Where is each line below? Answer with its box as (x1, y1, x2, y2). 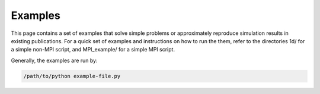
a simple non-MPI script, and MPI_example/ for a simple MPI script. (11, 46, 175, 53)
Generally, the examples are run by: (11, 57, 98, 64)
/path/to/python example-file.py (23, 73, 121, 79)
